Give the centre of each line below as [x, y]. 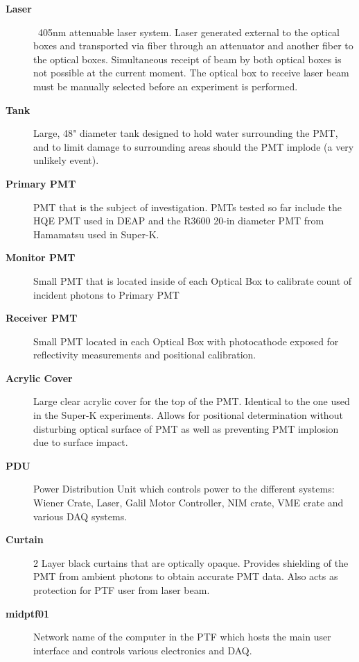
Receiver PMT [42, 318]
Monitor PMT [41, 257]
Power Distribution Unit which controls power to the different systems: [184, 489]
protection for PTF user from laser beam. [122, 590]
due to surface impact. [81, 442]
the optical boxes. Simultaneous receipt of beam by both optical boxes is [187, 59]
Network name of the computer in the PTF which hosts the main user [182, 637]
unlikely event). [66, 160]
